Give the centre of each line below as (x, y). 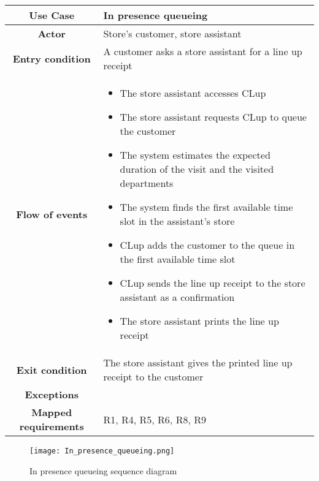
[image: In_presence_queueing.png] (102, 451)
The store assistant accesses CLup (193, 93)
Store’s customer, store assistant (172, 33)
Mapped (52, 412)
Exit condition (52, 369)
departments (147, 183)
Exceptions (52, 394)
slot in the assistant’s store (177, 221)
